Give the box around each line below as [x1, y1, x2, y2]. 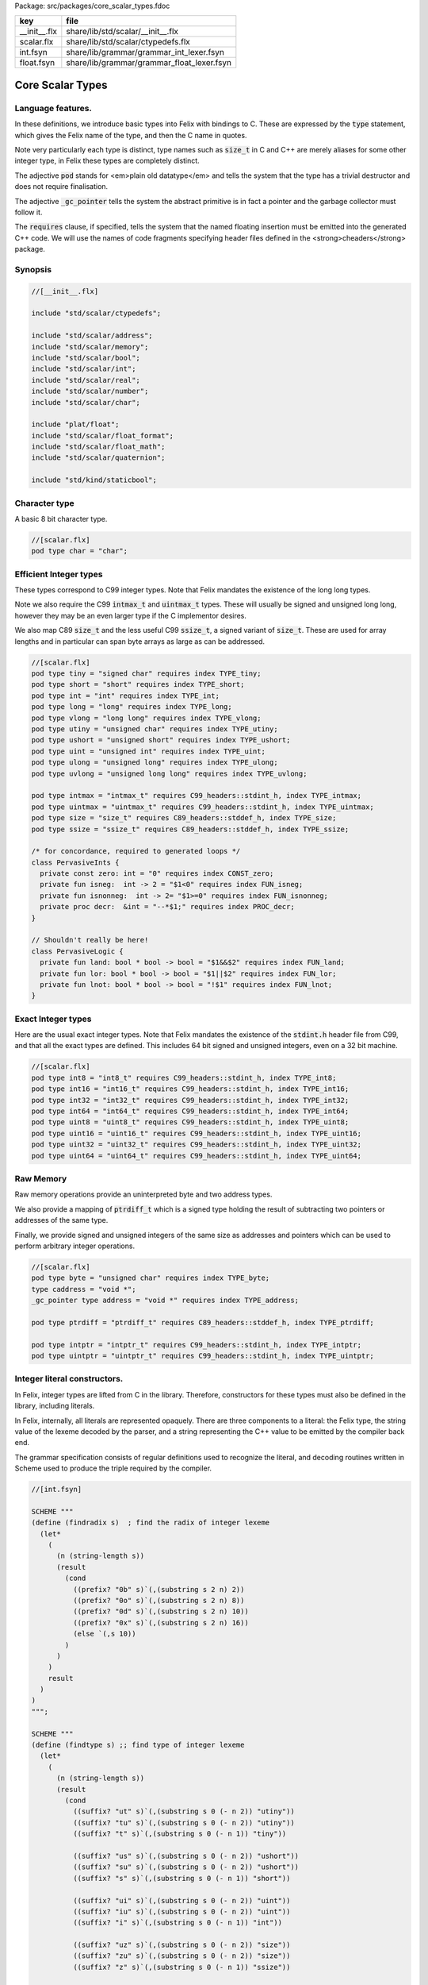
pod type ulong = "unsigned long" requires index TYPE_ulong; [31, 758, 278, 767]
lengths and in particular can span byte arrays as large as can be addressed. [14, 636, 266, 646]
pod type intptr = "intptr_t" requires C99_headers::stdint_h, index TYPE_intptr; [31, 1340, 362, 1349]
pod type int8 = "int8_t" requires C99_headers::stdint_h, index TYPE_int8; [31, 1073, 337, 1082]
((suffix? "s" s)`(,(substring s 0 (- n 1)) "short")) [72, 1874, 291, 1883]
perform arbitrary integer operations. [14, 1241, 135, 1251]
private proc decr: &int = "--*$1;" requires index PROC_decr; [40, 902, 295, 912]
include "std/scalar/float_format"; [31, 431, 174, 440]
